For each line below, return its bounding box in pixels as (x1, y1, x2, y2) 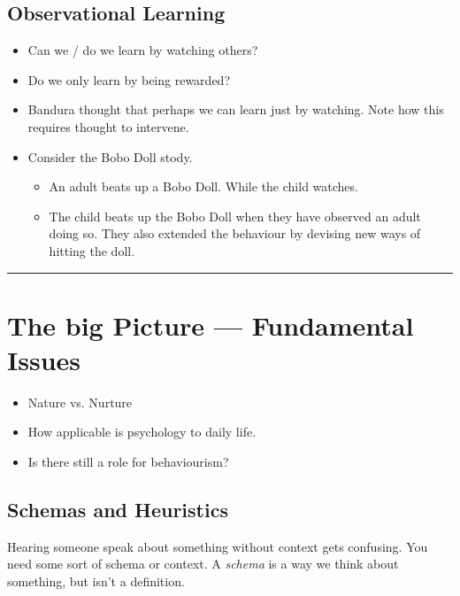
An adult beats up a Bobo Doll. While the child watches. (49, 177, 358, 196)
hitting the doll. (49, 241, 135, 259)
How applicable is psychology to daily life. (27, 422, 257, 441)
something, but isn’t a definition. (7, 572, 185, 591)
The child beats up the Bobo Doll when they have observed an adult (49, 206, 421, 225)
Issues (7, 341, 80, 377)
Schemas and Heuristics (7, 496, 228, 523)
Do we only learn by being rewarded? (27, 70, 230, 89)
